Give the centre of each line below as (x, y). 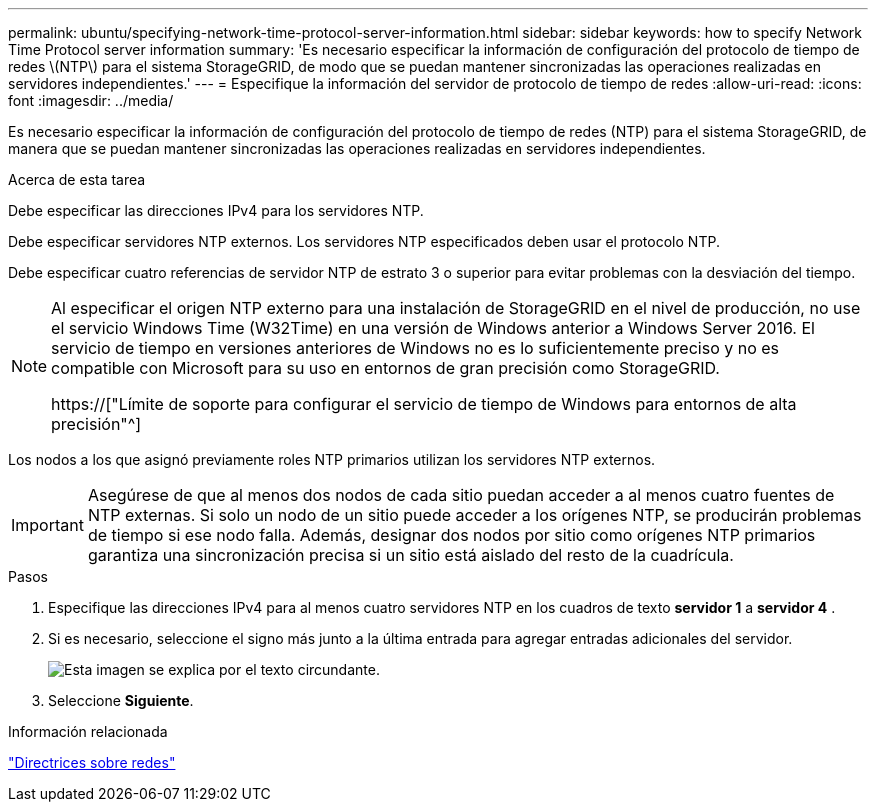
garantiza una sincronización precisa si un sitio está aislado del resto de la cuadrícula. (410, 555)
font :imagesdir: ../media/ (91, 100)
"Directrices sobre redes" (92, 762)
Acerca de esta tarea (77, 179)
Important (47, 525)
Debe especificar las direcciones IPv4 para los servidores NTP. (216, 210)
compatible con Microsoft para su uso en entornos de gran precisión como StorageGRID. (385, 368)
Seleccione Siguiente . (121, 700)
